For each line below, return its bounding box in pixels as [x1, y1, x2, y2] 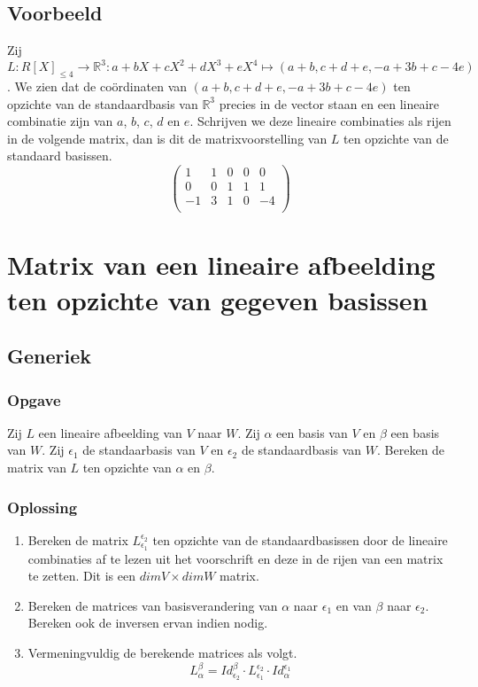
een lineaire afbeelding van [38, 423, 182, 441]
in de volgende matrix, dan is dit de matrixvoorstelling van [7, 129, 328, 147]
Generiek [7, 342, 92, 370]
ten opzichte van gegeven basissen [7, 281, 428, 317]
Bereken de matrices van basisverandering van [27, 596, 278, 614]
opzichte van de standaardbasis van [7, 94, 198, 113]
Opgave [7, 388, 61, 410]
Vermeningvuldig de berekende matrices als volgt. [27, 644, 297, 662]
